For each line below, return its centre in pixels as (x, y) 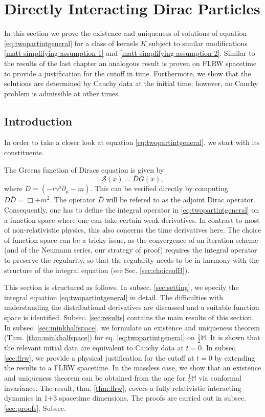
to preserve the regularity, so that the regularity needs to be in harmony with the (132, 260)
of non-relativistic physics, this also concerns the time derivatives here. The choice (133, 230)
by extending (235, 357)
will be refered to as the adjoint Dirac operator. (181, 200)
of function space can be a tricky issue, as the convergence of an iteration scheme (131, 239)
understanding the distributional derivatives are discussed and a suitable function (132, 307)
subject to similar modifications (198, 43)
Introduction (38, 121)
